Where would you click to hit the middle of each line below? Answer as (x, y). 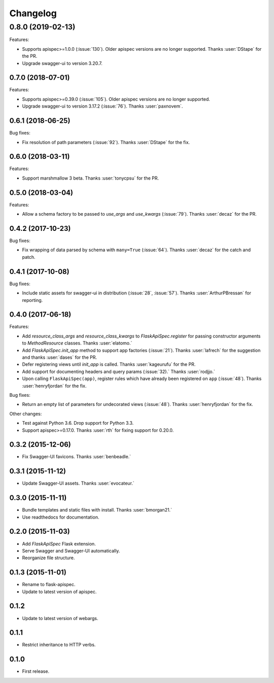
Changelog (33, 13)
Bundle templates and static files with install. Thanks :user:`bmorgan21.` (97, 510)
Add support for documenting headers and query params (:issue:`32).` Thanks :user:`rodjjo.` (119, 371)
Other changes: (26, 414)
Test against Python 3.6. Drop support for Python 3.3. (78, 423)
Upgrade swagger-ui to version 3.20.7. (62, 63)
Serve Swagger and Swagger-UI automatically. (71, 551)
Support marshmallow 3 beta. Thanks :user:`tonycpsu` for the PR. (91, 178)
